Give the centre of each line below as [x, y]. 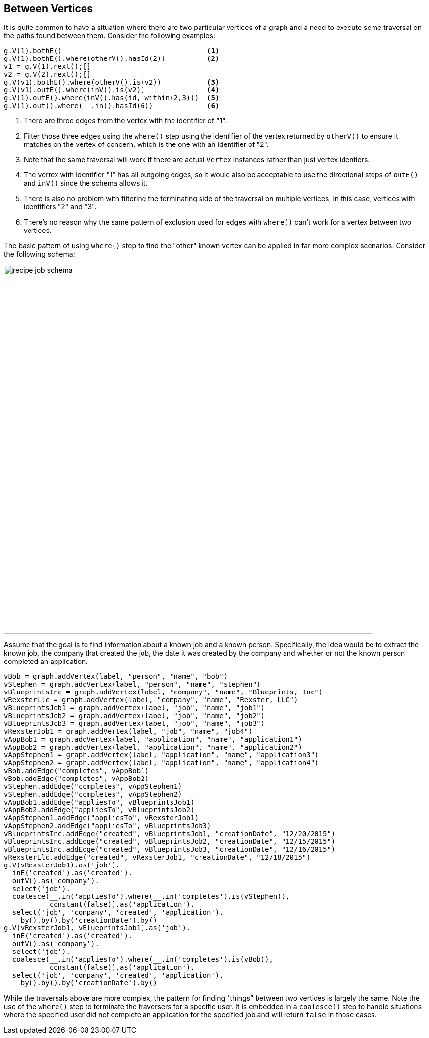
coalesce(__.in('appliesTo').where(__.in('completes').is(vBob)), [143, 960]
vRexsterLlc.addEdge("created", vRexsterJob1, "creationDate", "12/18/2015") [157, 857]
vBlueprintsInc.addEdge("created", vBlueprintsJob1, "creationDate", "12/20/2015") [170, 834]
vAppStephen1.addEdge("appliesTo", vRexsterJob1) [101, 818]
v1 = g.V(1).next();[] [48, 67]
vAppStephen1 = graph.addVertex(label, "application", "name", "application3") [161, 755]
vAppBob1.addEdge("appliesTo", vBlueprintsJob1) [99, 802]
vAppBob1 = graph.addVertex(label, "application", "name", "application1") [153, 739]
